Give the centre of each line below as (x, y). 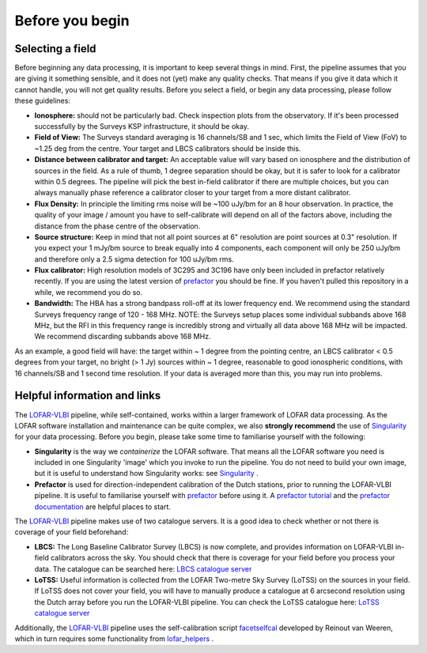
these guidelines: (43, 101)
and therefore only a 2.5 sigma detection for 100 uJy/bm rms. (134, 259)
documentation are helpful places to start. (103, 507)
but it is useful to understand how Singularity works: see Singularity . (146, 474)
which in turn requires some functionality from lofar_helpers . (114, 638)
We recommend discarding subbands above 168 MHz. (123, 337)
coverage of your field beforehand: (72, 532)
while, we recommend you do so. (88, 292)
